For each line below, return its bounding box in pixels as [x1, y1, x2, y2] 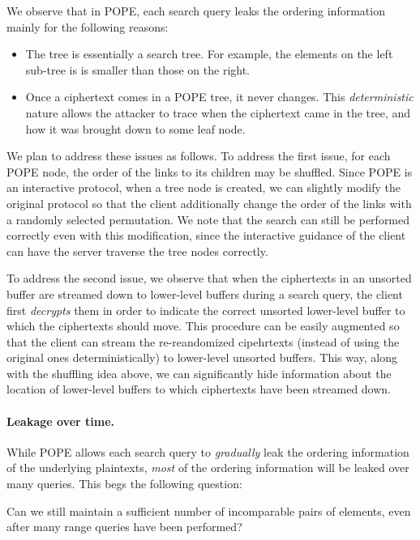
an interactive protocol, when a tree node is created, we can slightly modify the [6, 179, 401, 196]
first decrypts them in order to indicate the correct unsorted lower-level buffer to [6, 301, 405, 318]
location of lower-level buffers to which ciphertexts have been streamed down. [6, 381, 392, 398]
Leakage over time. [6, 412, 115, 429]
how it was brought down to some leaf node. [25, 120, 246, 137]
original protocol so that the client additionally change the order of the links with [6, 194, 412, 211]
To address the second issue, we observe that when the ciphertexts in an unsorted [6, 270, 412, 287]
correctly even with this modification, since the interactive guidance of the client [6, 227, 406, 244]
